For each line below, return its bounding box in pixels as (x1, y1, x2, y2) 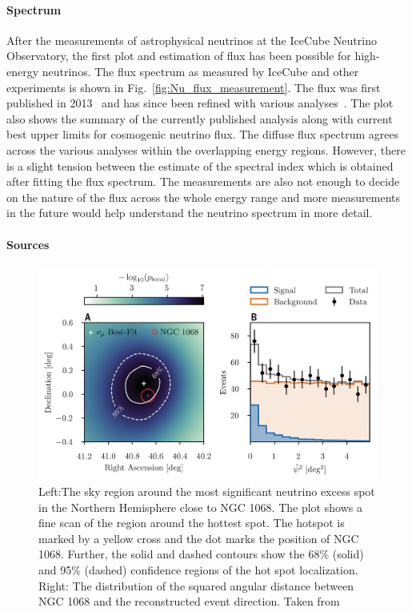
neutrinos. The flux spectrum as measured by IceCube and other (42, 62, 359, 79)
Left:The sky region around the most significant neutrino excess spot (38, 482, 375, 499)
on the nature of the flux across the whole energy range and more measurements (6, 188, 401, 205)
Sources (6, 236, 50, 252)
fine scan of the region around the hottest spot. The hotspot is (38, 514, 345, 531)
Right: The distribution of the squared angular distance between (38, 577, 354, 594)
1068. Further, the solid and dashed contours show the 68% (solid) (38, 546, 364, 562)
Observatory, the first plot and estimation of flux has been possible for (6, 47, 351, 64)
